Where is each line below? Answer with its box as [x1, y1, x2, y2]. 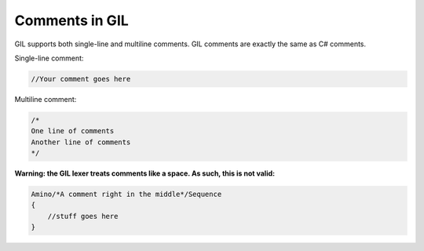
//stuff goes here [47, 212, 119, 220]
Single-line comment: [14, 53, 84, 63]
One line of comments [31, 126, 115, 136]
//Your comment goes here [31, 75, 131, 83]
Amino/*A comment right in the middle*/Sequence [31, 190, 222, 199]
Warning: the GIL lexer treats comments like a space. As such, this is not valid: [14, 169, 275, 178]
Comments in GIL [14, 12, 129, 29]
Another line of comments [31, 137, 131, 147]
